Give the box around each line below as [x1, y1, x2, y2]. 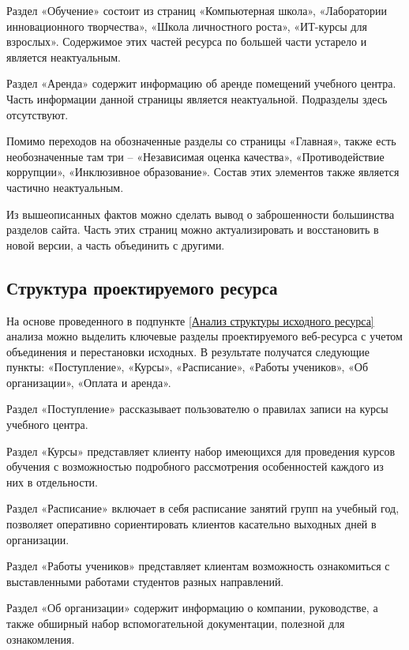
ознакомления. [6, 630, 75, 647]
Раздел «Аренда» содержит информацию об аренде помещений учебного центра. [6, 75, 396, 92]
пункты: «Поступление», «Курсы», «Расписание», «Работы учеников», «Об [6, 359, 368, 375]
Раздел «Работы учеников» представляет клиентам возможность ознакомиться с [6, 558, 390, 574]
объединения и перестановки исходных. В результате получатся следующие [6, 343, 370, 359]
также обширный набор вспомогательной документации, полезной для [6, 615, 345, 632]
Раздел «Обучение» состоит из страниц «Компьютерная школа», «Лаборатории [6, 2, 387, 18]
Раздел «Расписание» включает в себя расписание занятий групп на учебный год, [6, 500, 400, 517]
